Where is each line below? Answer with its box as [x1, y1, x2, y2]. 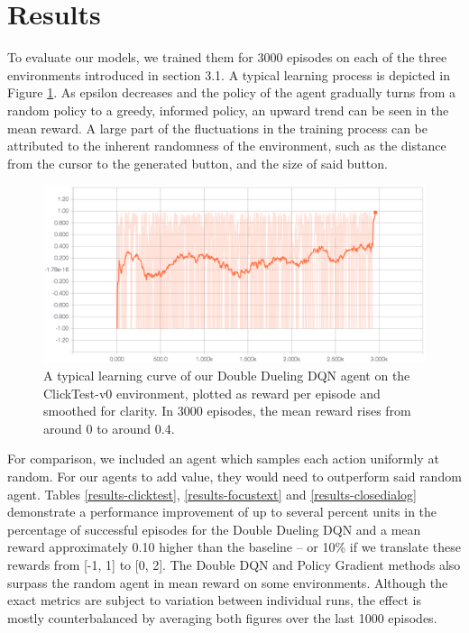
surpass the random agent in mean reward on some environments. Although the [7, 573, 448, 592]
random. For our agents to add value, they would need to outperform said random [7, 466, 462, 485]
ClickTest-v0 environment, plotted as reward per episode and [43, 383, 381, 402]
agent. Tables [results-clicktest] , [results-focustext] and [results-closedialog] [7, 484, 417, 503]
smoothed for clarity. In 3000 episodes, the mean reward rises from [43, 401, 411, 420]
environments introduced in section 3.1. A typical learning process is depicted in [7, 65, 450, 84]
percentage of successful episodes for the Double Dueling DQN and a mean [7, 519, 421, 538]
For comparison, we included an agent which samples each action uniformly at [7, 449, 439, 468]
